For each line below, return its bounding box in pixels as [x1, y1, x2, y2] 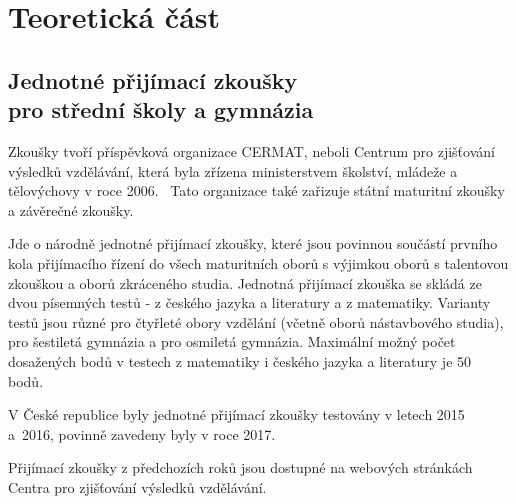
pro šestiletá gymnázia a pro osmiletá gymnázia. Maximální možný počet [8, 331, 456, 352]
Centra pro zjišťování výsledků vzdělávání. [8, 476, 267, 497]
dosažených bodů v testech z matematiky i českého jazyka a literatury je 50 [8, 350, 472, 371]
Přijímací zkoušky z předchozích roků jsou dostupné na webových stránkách [8, 457, 473, 478]
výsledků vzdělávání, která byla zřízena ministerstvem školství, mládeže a [8, 160, 458, 181]
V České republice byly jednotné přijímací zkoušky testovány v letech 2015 [8, 404, 465, 425]
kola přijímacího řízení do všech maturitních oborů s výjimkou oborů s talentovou [8, 252, 509, 273]
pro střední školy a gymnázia [8, 94, 314, 125]
